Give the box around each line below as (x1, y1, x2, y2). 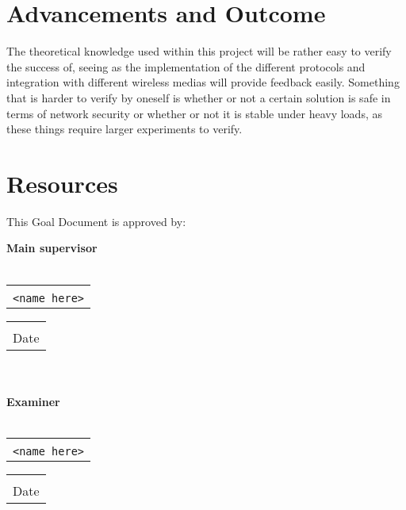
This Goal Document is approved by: (6, 213, 186, 229)
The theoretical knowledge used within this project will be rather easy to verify (6, 43, 392, 59)
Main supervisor (6, 240, 98, 256)
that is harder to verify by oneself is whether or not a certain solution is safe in (6, 89, 391, 105)
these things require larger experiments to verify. (6, 121, 243, 137)
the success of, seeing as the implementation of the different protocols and (6, 58, 366, 75)
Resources (6, 167, 118, 199)
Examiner (6, 393, 60, 409)
